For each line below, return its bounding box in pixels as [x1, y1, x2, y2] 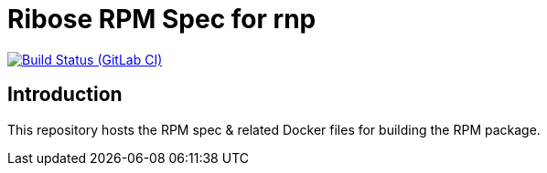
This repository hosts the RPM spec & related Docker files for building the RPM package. [7, 121, 541, 137]
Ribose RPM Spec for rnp [7, 4, 316, 35]
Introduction [7, 83, 123, 107]
